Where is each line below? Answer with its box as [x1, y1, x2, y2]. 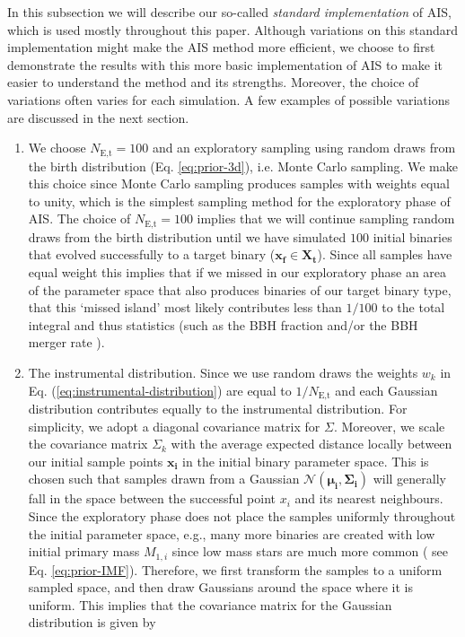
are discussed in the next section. [7, 108, 189, 127]
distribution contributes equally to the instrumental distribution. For [28, 399, 408, 418]
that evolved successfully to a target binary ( [28, 245, 276, 264]
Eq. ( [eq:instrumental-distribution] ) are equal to [28, 380, 292, 399]
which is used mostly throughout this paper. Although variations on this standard [7, 20, 459, 39]
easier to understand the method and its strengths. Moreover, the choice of [7, 73, 419, 92]
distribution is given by [28, 613, 156, 632]
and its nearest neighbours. [294, 489, 443, 508]
